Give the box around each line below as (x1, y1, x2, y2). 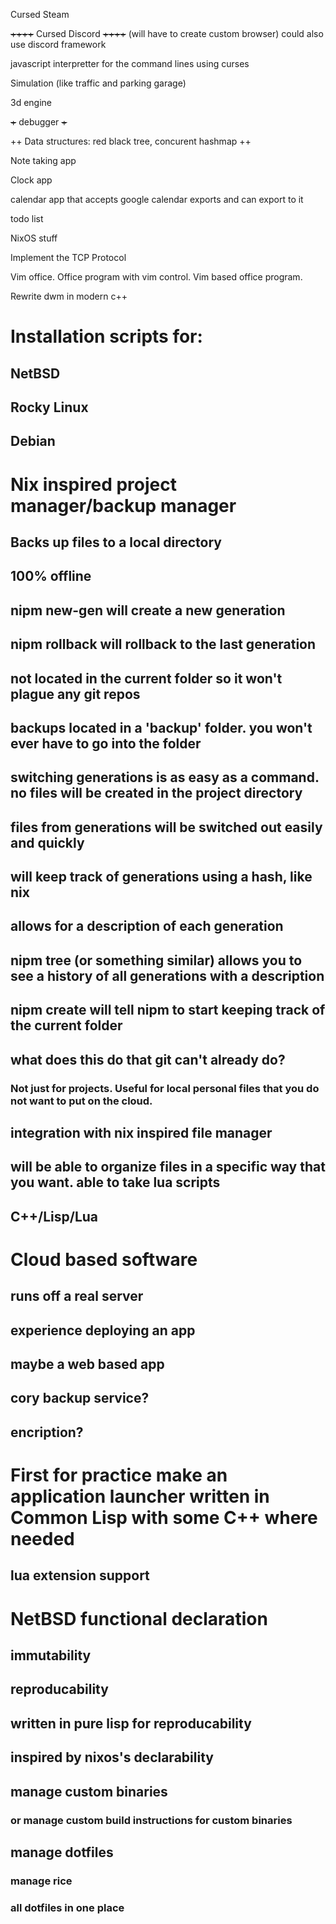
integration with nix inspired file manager (10, 1124, 273, 1141)
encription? (10, 1424, 84, 1441)
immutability (10, 1647, 92, 1664)
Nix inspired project (10, 473, 177, 496)
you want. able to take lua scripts (10, 1174, 221, 1191)
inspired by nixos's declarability (10, 1749, 214, 1766)
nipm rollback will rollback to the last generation (10, 636, 317, 653)
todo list (10, 213, 44, 224)
